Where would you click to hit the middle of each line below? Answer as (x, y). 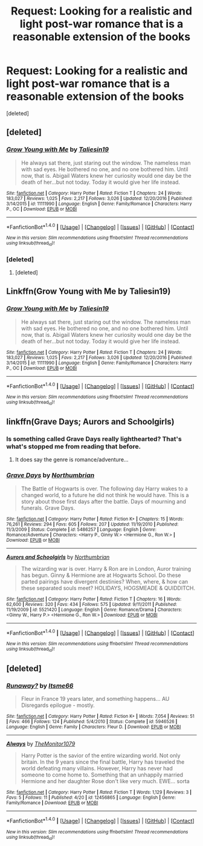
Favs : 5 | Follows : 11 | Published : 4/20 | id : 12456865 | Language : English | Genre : (91, 798)
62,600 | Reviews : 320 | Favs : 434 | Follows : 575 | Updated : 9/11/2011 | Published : (92, 604)
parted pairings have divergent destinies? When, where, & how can (105, 581)
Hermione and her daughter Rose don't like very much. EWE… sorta (105, 781)
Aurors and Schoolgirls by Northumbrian (58, 557)
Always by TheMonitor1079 (41, 744)
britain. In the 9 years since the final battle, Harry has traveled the (103, 762)
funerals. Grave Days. (48, 508)
